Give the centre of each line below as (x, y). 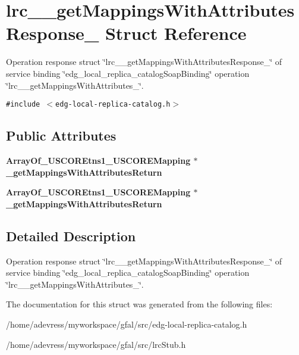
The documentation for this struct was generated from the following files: (139, 304)
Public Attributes (61, 136)
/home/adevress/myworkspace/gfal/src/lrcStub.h (96, 344)
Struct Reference (176, 33)
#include (23, 105)
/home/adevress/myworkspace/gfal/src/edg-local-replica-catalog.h (127, 324)
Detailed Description (71, 236)
